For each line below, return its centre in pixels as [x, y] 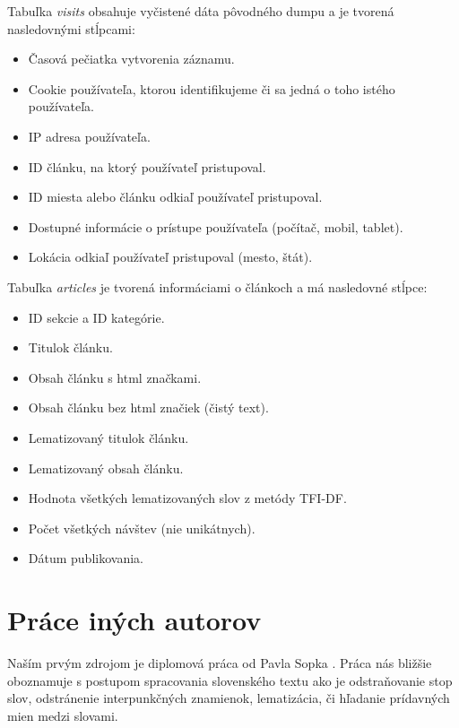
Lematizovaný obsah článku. [106, 468]
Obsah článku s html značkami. [115, 377]
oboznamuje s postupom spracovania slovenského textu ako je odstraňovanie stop [230, 680]
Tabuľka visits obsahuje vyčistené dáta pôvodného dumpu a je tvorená [201, 11]
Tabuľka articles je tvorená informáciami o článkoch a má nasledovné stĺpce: [217, 286]
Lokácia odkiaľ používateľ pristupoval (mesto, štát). [170, 257]
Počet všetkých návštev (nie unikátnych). [142, 528]
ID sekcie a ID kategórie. [96, 317]
